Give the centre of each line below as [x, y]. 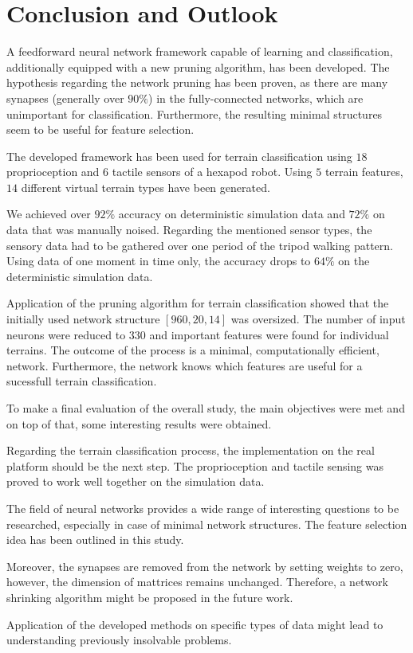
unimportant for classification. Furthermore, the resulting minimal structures [195, 113]
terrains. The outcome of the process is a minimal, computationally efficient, [193, 350]
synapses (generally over [65, 98]
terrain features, [364, 172]
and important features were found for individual [269, 334]
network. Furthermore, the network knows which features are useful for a [185, 365]
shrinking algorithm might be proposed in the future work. [150, 597]
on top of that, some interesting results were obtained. [139, 423]
